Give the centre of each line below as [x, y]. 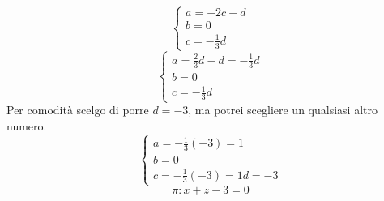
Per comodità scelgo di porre [78, 110]
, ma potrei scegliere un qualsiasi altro [283, 110]
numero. [27, 125]
